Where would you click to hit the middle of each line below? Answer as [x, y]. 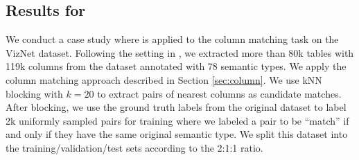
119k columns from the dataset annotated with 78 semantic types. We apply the [176, 66]
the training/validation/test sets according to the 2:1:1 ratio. [134, 147]
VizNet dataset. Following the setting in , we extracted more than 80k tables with [180, 52]
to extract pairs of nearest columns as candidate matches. [219, 93]
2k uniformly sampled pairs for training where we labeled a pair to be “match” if [177, 120]
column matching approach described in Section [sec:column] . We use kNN [164, 79]
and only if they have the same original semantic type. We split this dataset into [177, 134]
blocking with [34, 93]
